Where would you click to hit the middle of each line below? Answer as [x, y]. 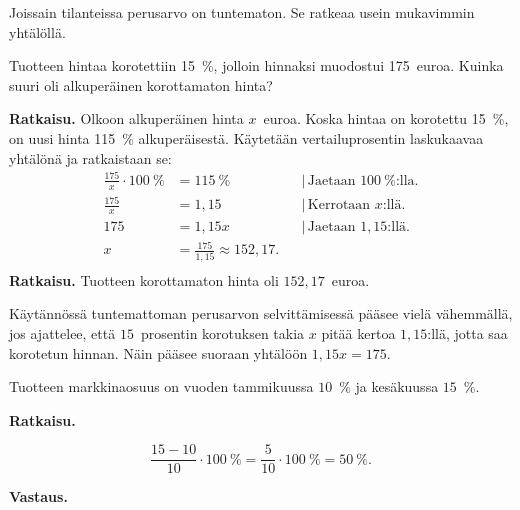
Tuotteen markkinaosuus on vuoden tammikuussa [161, 386]
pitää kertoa [358, 333]
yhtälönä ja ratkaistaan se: [90, 157]
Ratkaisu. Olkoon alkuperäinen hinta [126, 118]
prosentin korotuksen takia [222, 333]
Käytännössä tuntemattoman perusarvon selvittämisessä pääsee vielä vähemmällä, [261, 313]
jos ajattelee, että [62, 333]
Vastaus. [38, 496]
